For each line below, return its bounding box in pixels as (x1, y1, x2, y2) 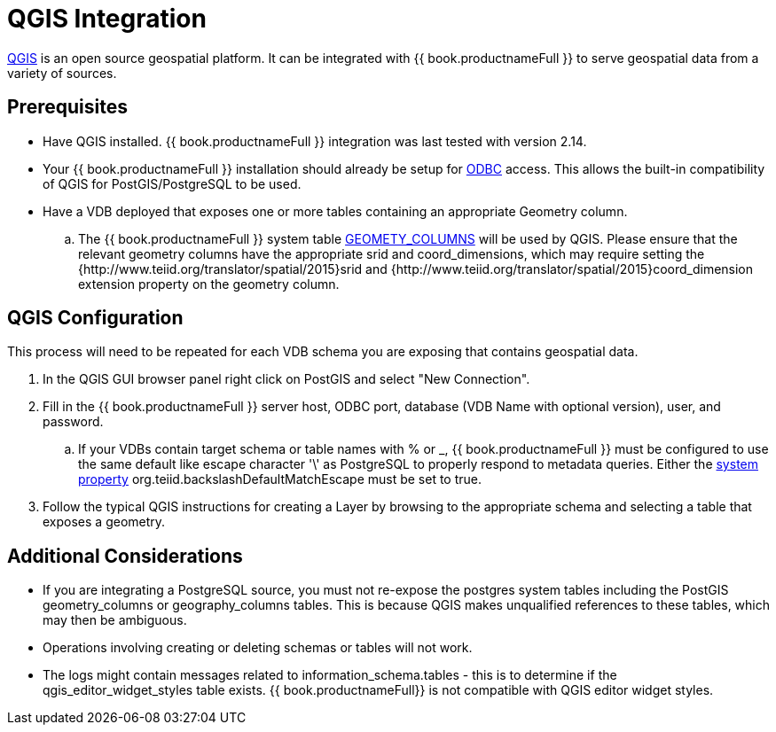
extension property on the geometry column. (78, 276, 340, 292)
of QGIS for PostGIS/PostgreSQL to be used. (43, 175, 302, 191)
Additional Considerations (7, 544, 243, 567)
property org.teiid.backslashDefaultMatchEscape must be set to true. (78, 471, 482, 487)
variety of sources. (7, 65, 117, 81)
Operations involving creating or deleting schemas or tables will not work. (43, 640, 473, 656)
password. (43, 414, 104, 430)
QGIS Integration (7, 4, 207, 34)
